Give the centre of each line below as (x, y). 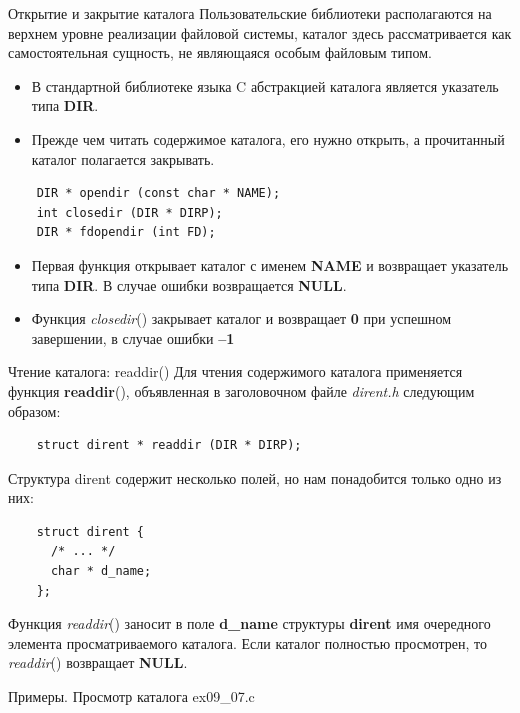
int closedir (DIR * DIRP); (129, 212)
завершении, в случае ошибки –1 (133, 337)
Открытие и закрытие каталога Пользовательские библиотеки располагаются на (250, 13)
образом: (34, 410)
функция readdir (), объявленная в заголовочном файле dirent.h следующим (241, 390)
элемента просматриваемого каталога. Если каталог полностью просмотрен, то (248, 642)
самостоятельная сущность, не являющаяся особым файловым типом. (220, 52)
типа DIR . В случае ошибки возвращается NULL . (189, 284)
